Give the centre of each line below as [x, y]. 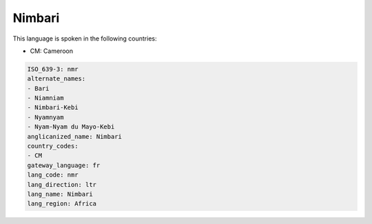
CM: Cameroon [52, 51]
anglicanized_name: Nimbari [74, 136]
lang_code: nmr [53, 175]
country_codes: [53, 146]
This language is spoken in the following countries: [85, 38]
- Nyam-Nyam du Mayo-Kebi [71, 127]
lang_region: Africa [62, 204]
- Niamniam [45, 98]
